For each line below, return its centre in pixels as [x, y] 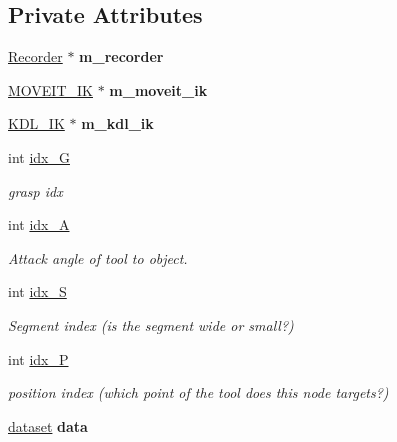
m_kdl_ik [117, 123]
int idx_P [38, 358]
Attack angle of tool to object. [98, 257]
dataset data [48, 425]
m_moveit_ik [158, 89]
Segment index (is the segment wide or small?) [151, 324]
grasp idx [35, 190]
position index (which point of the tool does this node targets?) [198, 392]
